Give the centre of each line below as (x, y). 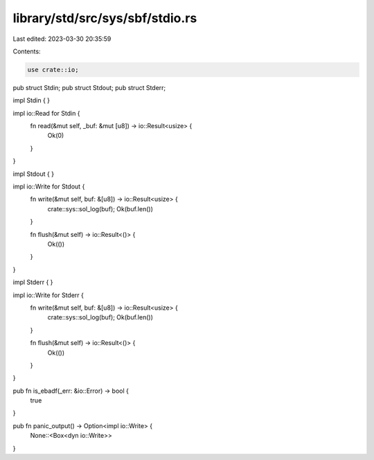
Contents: (27, 51)
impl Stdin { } (32, 100)
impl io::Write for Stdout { (49, 186)
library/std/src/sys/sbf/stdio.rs (105, 18)
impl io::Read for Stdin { (46, 113)
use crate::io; (53, 70)
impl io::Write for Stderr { (48, 295)
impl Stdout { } (34, 174)
